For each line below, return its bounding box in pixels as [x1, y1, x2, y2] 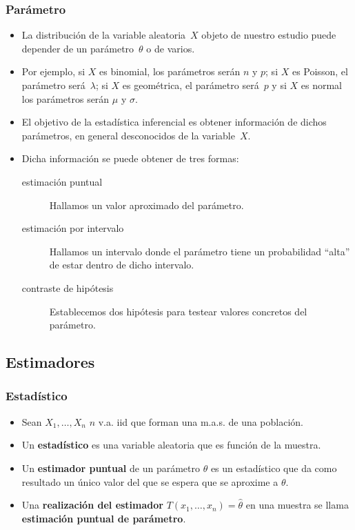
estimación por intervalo [21, 221, 124, 235]
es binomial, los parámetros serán [99, 64, 241, 79]
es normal [301, 78, 342, 92]
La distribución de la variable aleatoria [21, 28, 186, 42]
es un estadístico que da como [210, 460, 337, 475]
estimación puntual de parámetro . [21, 511, 186, 525]
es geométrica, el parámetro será [122, 78, 259, 92]
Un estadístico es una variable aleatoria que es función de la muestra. [21, 438, 321, 452]
